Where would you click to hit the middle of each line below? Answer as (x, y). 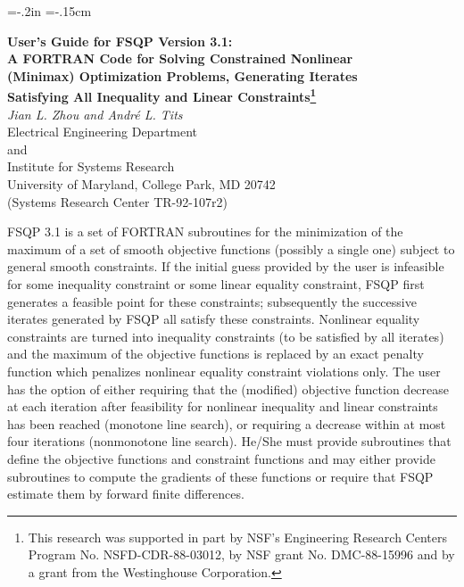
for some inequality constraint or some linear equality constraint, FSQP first (216, 283)
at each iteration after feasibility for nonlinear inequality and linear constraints (223, 406)
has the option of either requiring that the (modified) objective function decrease (228, 389)
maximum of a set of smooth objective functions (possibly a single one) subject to (231, 248)
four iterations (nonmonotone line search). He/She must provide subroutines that (229, 441)
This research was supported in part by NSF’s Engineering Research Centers (238, 537)
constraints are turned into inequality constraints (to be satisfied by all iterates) (226, 336)
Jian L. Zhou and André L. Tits (95, 114)
